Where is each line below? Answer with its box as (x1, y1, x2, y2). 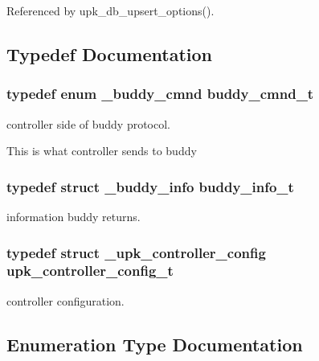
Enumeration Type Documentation (6, 331, 303, 356)
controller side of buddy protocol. (6, 115, 171, 132)
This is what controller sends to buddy (6, 142, 197, 159)
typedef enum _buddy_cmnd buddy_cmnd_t (6, 84, 314, 104)
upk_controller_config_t (6, 260, 174, 281)
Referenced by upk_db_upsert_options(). (6, 2, 215, 18)
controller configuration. (6, 292, 125, 309)
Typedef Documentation (6, 41, 212, 66)
